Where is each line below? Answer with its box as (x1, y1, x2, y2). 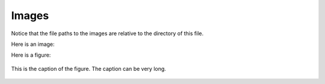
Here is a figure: (11, 51, 51, 59)
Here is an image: (11, 41, 55, 48)
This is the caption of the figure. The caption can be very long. (11, 65, 167, 72)
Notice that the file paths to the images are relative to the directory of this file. (11, 30, 204, 37)
